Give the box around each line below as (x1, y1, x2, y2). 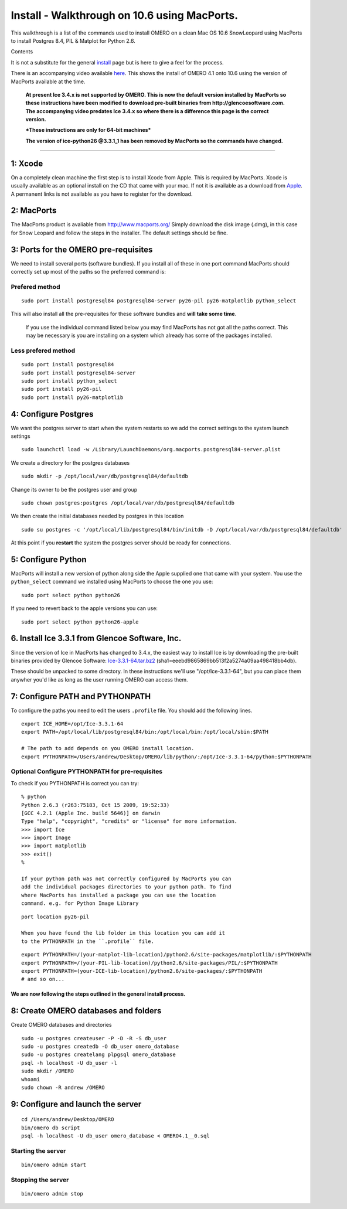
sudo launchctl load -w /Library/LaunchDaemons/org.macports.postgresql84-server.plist (21, 446, 281, 453)
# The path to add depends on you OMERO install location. (21, 745, 195, 752)
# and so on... (21, 976, 65, 983)
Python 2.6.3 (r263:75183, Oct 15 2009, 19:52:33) (21, 802, 170, 808)
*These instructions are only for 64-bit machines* (25, 127, 151, 134)
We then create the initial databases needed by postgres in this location (11, 513, 184, 520)
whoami (21, 1076, 40, 1082)
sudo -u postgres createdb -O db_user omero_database (21, 1043, 179, 1050)
